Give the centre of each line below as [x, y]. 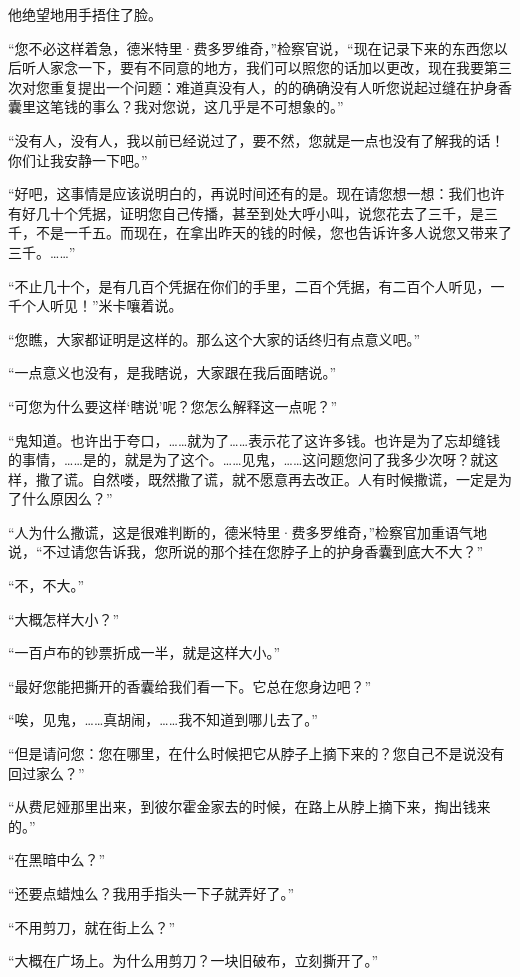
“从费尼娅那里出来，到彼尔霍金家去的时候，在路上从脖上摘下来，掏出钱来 [249, 806]
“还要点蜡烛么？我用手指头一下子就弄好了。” [151, 893]
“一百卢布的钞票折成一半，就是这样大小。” [144, 652]
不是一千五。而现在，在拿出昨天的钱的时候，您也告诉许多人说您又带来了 [273, 232]
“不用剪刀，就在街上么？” [92, 926]
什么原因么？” [67, 498]
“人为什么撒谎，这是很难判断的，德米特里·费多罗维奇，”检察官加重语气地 [248, 531]
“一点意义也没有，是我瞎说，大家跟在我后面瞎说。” [172, 372]
